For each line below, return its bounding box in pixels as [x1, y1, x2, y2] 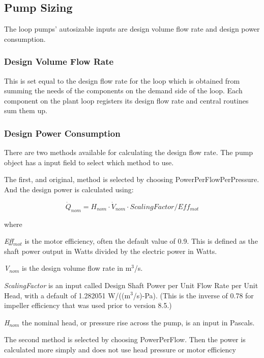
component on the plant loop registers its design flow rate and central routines [4, 95, 249, 106]
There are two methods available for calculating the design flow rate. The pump [4, 147, 253, 158]
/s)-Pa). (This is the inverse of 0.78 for [133, 290, 254, 300]
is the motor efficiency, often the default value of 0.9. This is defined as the [24, 236, 258, 246]
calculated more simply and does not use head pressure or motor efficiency [4, 344, 236, 354]
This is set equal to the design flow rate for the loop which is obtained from [4, 75, 240, 86]
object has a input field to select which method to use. [4, 157, 174, 167]
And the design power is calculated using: [4, 184, 134, 194]
